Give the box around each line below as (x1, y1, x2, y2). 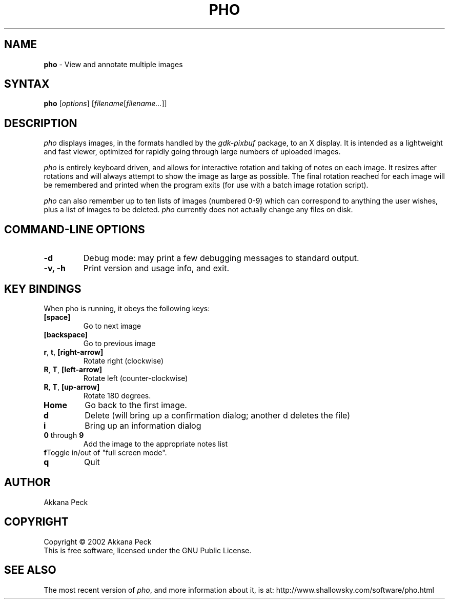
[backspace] (44, 330, 88, 339)
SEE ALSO (4, 564, 56, 577)
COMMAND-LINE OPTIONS (4, 223, 145, 236)
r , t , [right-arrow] (44, 347, 104, 356)
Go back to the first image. (85, 399, 187, 410)
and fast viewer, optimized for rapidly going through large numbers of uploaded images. (44, 147, 341, 156)
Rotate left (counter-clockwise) (83, 373, 188, 383)
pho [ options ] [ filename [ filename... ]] (44, 99, 167, 108)
